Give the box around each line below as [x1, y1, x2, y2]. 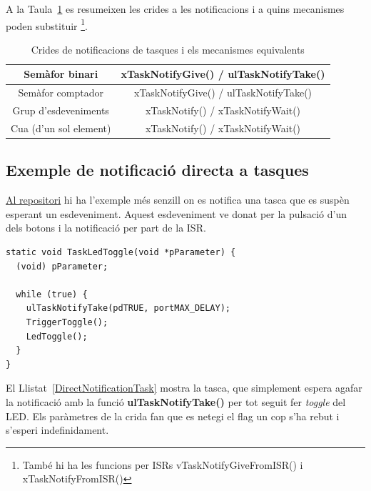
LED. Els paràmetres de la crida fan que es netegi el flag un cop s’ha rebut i [6, 408, 340, 423]
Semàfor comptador [18, 85, 103, 100]
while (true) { [16, 289, 88, 299]
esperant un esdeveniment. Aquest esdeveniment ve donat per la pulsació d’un [6, 206, 347, 221]
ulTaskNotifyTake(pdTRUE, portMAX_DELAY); [26, 303, 230, 314]
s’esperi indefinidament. [6, 422, 109, 437]
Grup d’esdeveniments [12, 103, 109, 118]
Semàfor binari [24, 66, 98, 81]
